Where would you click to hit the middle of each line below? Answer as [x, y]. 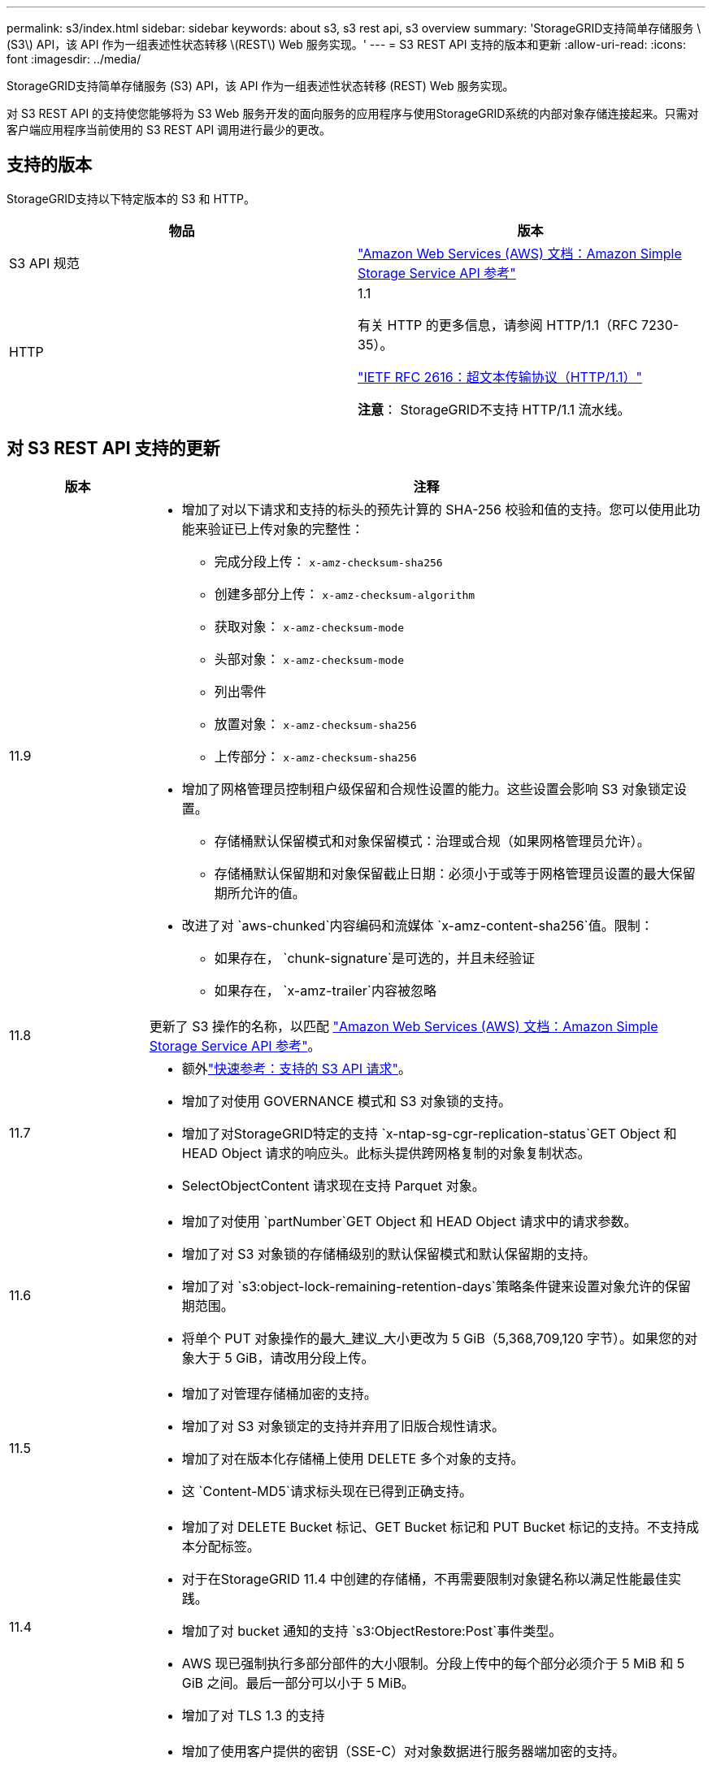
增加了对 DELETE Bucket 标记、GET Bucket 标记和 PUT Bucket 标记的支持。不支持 [434, 1526]
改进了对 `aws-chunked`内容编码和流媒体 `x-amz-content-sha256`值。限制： [417, 925]
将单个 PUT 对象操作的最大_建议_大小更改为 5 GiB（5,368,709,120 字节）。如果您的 [433, 1338]
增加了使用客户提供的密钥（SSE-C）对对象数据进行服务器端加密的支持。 [403, 1751]
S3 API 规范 [44, 263]
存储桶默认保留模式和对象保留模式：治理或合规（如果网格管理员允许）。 [432, 841]
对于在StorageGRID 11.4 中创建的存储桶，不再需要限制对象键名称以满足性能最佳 [425, 1579]
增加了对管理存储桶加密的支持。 [279, 1393]
